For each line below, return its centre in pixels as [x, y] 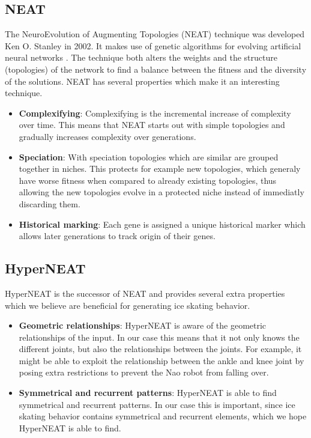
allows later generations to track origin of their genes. [117, 236]
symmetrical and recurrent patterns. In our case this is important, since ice [157, 404]
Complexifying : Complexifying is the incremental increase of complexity [155, 113]
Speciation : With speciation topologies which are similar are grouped [149, 157]
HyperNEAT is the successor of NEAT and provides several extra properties [145, 293]
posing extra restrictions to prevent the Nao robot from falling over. [144, 372]
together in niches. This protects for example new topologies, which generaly [160, 169]
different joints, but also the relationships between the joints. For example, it [160, 349]
